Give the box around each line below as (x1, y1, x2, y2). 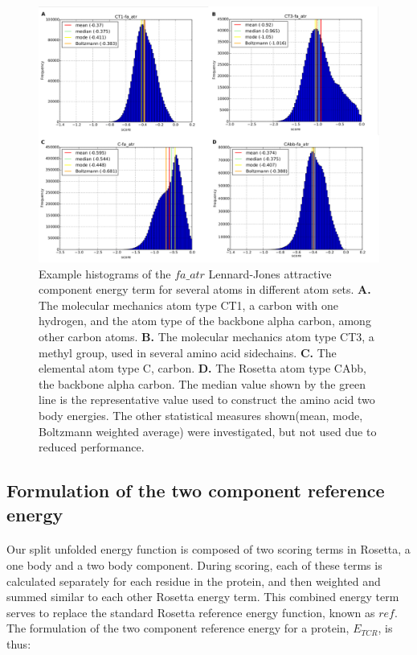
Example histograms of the (39, 265, 171, 282)
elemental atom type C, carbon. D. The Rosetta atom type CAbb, (39, 360, 366, 377)
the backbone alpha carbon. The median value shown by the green (39, 375, 366, 392)
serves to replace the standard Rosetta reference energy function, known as (6, 604, 375, 620)
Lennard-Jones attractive (208, 265, 332, 282)
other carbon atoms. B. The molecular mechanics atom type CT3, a (39, 327, 374, 344)
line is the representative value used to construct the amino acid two (39, 391, 375, 408)
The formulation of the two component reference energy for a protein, (6, 620, 350, 636)
